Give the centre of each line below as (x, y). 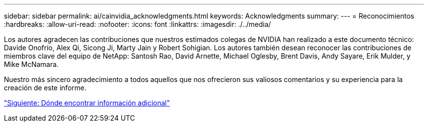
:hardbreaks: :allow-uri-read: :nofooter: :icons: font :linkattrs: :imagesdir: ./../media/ (138, 24)
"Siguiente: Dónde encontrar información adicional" (87, 103)
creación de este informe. (45, 88)
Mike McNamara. (31, 64)
